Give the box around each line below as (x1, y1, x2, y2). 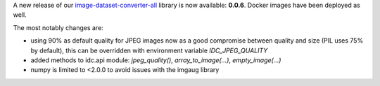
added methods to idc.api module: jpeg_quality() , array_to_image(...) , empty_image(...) (30, 56, 281, 64)
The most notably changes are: (13, 23, 103, 31)
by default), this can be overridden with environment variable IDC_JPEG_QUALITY (30, 46, 268, 55)
